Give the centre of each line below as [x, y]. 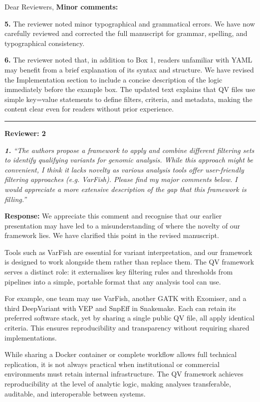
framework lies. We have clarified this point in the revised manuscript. [112, 235]
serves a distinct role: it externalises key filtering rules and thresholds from [119, 272]
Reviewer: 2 [25, 133]
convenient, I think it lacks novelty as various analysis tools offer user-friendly [124, 169]
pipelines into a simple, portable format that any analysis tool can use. [113, 281]
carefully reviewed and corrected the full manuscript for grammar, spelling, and [126, 33]
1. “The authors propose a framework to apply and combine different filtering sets [130, 150]
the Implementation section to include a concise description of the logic [114, 79]
